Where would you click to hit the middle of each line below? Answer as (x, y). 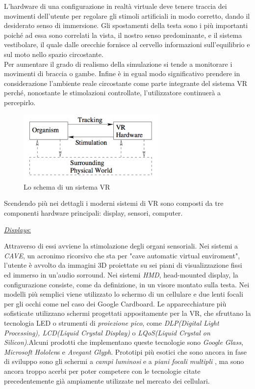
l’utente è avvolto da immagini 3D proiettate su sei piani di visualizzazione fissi (123, 265)
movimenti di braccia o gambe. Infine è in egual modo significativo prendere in (122, 73)
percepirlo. (20, 102)
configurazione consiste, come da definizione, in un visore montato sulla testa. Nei (127, 284)
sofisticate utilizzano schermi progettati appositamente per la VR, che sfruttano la (127, 313)
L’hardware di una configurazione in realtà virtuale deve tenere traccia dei (115, 6)
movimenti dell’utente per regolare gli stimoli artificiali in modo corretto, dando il (127, 15)
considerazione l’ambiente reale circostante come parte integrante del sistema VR (126, 83)
